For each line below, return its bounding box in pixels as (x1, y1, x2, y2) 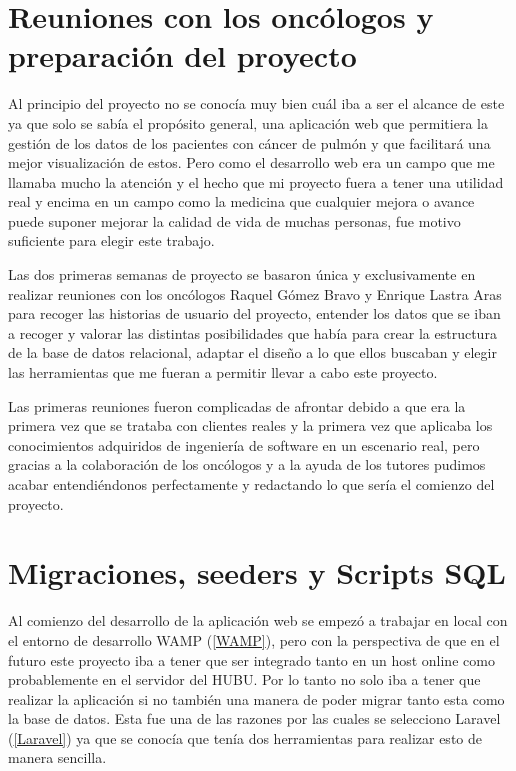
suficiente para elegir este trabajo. (8, 230, 215, 251)
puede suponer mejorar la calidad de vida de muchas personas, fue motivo (8, 210, 461, 231)
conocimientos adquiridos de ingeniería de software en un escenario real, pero (8, 434, 480, 455)
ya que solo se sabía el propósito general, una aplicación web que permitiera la (8, 112, 488, 133)
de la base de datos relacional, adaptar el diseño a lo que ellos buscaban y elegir (8, 342, 497, 363)
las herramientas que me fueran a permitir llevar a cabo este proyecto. (8, 362, 438, 383)
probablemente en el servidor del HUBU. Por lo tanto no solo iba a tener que (8, 669, 481, 690)
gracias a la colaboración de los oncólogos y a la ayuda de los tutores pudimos (8, 454, 486, 475)
